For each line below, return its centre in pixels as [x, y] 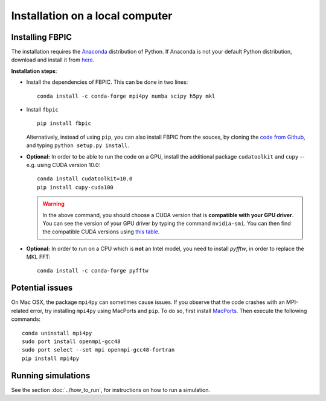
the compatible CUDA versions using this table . [101, 232]
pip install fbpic [64, 123]
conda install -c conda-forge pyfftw [93, 271]
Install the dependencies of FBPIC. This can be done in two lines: [107, 82]
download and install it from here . [53, 60]
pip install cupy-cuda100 [75, 187]
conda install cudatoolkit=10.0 [85, 179]
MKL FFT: [38, 257]
